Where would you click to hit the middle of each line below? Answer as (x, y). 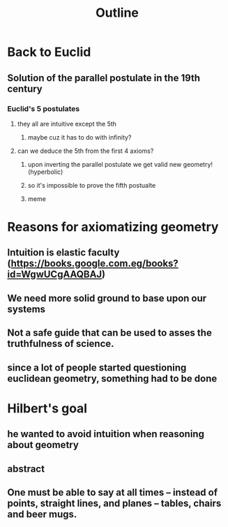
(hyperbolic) (45, 172)
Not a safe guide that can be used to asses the (110, 333)
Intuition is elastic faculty (63, 253)
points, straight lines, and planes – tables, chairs (114, 503)
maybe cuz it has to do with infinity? (79, 137)
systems (26, 309)
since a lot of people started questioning (97, 368)
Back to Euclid (49, 52)
